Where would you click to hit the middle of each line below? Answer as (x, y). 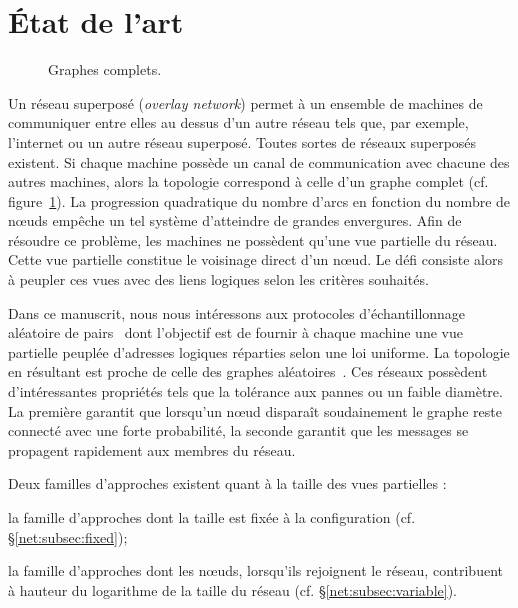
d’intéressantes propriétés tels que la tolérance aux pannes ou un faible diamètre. (255, 391)
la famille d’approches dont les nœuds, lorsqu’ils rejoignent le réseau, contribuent (255, 570)
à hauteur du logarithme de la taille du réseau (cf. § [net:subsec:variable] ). (232, 589)
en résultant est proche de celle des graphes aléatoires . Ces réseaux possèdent (248, 371)
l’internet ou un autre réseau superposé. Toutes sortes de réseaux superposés (242, 141)
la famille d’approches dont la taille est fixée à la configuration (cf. (212, 517)
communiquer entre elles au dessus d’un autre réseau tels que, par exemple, (238, 122)
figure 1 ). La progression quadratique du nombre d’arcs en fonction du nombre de (259, 200)
